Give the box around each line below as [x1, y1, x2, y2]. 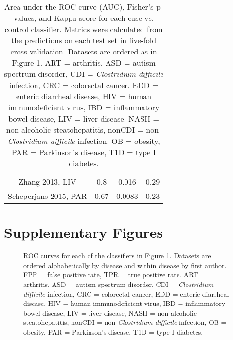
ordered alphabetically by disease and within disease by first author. [23, 260, 227, 270]
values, [13, 12, 36, 23]
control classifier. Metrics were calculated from [4, 23, 163, 35]
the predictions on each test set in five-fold [11, 35, 157, 46]
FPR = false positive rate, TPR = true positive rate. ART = [23, 269, 206, 280]
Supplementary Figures [4, 222, 163, 242]
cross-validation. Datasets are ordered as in [10, 46, 157, 57]
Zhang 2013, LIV [18, 176, 76, 187]
